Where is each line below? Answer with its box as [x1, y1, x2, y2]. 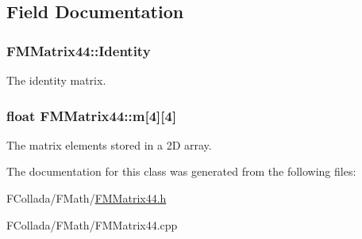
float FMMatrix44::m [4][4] [6, 105, 177, 125]
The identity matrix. [6, 72, 106, 88]
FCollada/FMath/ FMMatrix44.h [6, 190, 167, 206]
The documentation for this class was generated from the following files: [6, 163, 356, 180]
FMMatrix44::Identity [6, 40, 151, 60]
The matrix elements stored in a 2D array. [6, 136, 212, 153]
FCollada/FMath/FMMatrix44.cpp [6, 216, 178, 233]
